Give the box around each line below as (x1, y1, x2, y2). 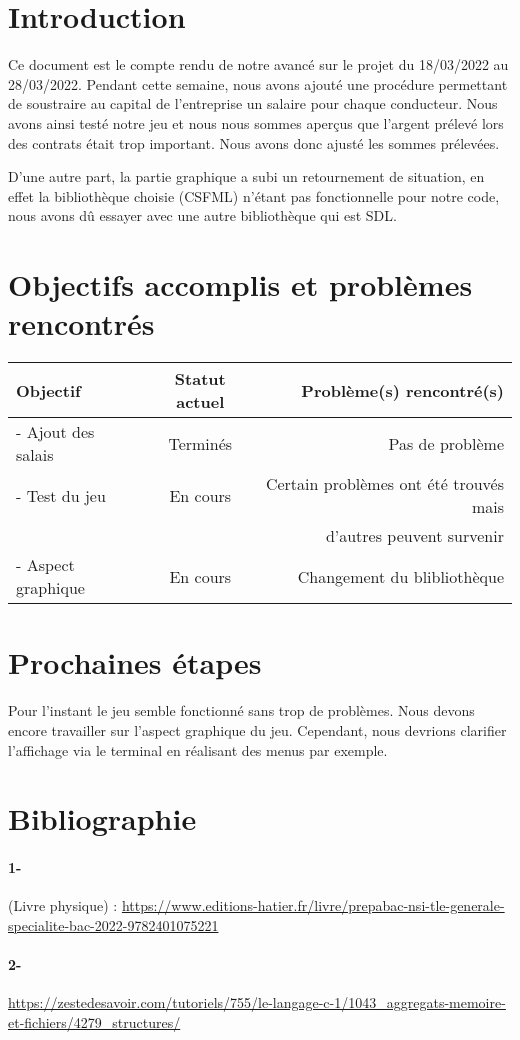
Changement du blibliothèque (297, 564, 504, 588)
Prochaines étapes (8, 642, 262, 683)
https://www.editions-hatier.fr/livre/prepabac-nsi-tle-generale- (121, 895, 505, 916)
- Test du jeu (16, 483, 106, 507)
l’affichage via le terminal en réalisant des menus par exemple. (8, 739, 388, 760)
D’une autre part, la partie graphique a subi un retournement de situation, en (8, 166, 485, 187)
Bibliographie (8, 798, 197, 839)
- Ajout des (16, 420, 95, 444)
